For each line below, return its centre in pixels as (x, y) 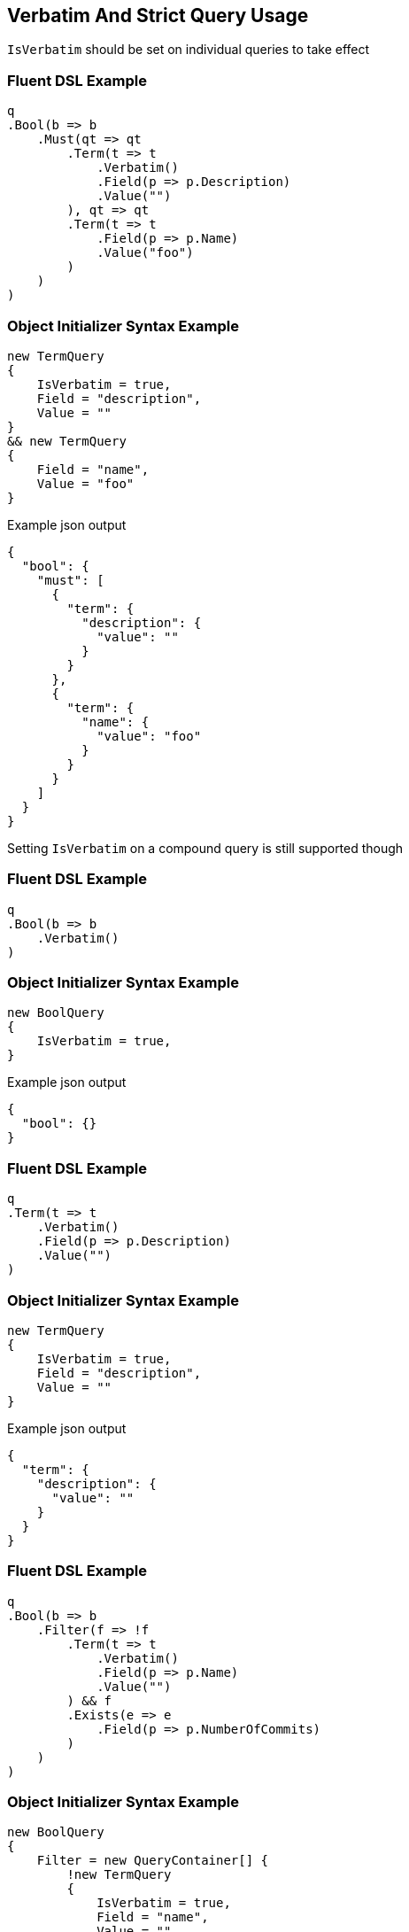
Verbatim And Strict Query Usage (158, 16)
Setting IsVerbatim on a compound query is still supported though (205, 848)
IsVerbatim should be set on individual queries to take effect (189, 50)
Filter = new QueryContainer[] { (153, 1861)
